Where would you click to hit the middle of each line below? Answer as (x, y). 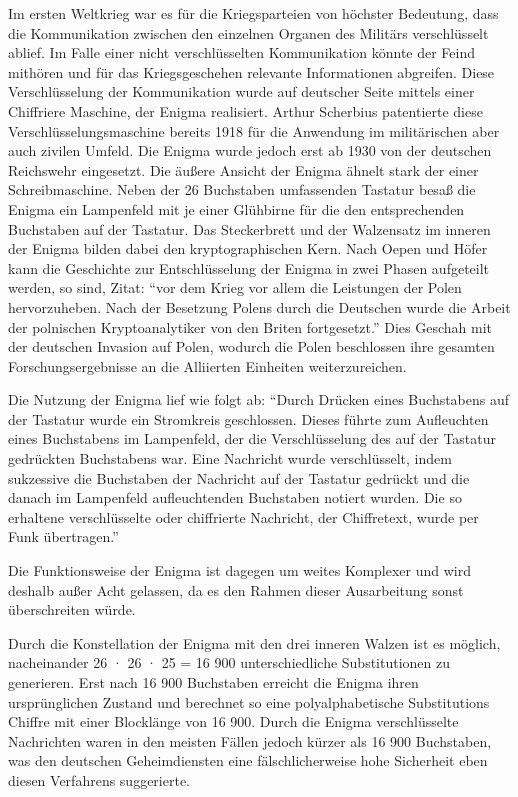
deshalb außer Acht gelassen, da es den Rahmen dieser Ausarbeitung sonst (236, 589)
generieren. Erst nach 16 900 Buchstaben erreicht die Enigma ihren (213, 682)
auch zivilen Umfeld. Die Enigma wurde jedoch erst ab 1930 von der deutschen (250, 150)
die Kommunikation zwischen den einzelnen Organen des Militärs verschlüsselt (248, 32)
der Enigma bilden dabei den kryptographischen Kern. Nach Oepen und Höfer (248, 248)
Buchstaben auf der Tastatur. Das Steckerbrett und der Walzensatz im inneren (249, 228)
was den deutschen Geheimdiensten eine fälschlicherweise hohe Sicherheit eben (248, 760)
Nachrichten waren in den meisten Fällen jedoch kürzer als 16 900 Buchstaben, (250, 740)
